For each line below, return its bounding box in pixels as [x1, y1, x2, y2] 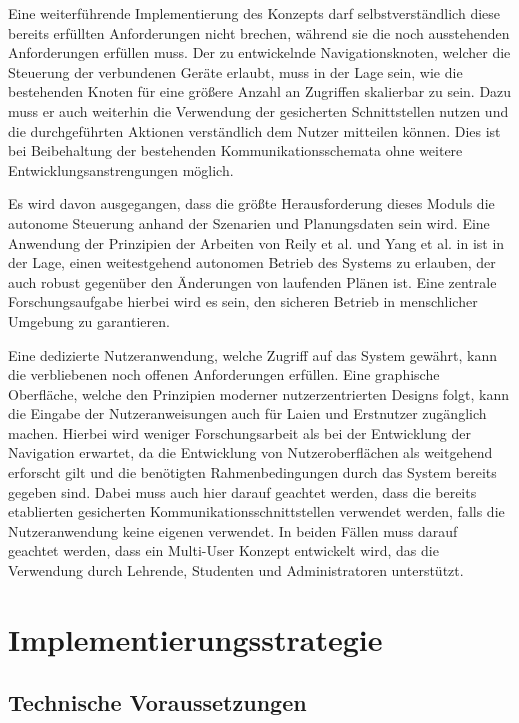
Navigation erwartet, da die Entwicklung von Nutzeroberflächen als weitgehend [8, 442, 493, 463]
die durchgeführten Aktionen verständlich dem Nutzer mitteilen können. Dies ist [8, 120, 501, 141]
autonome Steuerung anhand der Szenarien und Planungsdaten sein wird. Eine [8, 212, 490, 233]
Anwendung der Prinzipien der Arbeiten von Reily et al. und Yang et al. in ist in [8, 232, 505, 253]
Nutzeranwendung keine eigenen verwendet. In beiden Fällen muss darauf [8, 520, 458, 541]
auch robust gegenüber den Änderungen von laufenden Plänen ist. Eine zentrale [8, 271, 497, 292]
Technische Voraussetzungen [8, 687, 307, 718]
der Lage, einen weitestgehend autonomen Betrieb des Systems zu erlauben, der [8, 252, 496, 273]
